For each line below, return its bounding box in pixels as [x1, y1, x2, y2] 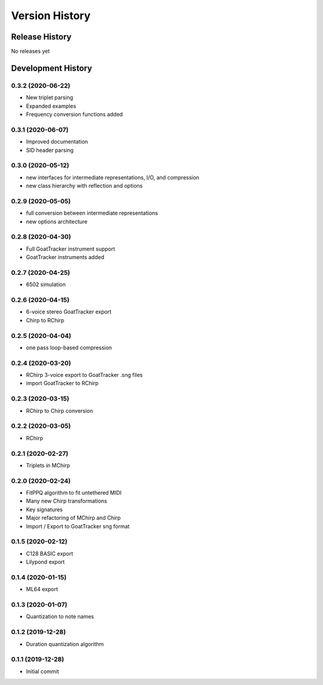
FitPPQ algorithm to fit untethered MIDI [26, 489, 122, 497]
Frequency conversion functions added [26, 111, 123, 118]
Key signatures [26, 506, 63, 513]
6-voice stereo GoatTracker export [26, 308, 112, 315]
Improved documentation [26, 138, 89, 145]
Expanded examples [26, 102, 77, 109]
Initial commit [26, 668, 59, 675]
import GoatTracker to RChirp [26, 380, 99, 387]
